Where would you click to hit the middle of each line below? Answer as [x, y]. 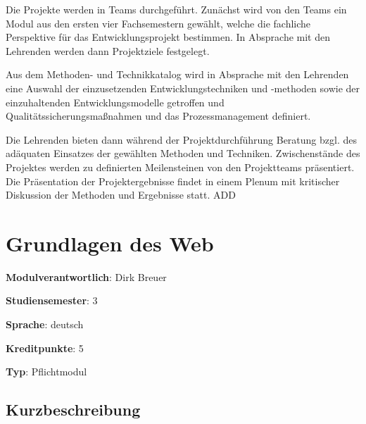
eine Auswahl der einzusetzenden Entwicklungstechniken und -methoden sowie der [183, 88]
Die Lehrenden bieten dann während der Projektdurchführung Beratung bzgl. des [181, 139]
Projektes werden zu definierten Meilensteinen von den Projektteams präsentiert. [180, 167]
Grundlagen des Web [110, 243]
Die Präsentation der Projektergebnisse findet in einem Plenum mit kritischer [173, 181]
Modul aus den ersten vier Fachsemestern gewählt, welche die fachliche [158, 23]
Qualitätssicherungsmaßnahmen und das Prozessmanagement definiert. [158, 116]
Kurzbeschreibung [73, 410]
